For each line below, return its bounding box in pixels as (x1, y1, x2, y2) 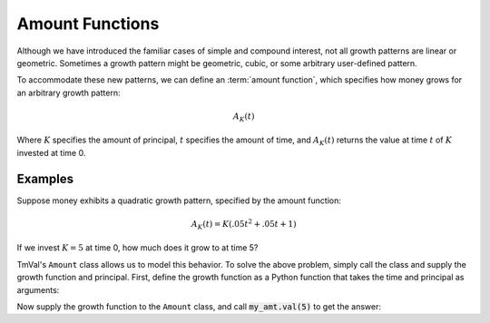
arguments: (16, 284, 60, 295)
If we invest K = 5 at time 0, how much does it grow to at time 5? (16, 242, 259, 253)
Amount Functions (16, 14, 160, 34)
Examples (16, 171, 74, 186)
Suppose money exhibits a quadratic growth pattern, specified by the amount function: (16, 195, 342, 206)
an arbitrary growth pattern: (16, 87, 121, 98)
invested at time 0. (16, 147, 86, 158)
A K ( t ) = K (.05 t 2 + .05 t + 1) (191, 218, 297, 231)
